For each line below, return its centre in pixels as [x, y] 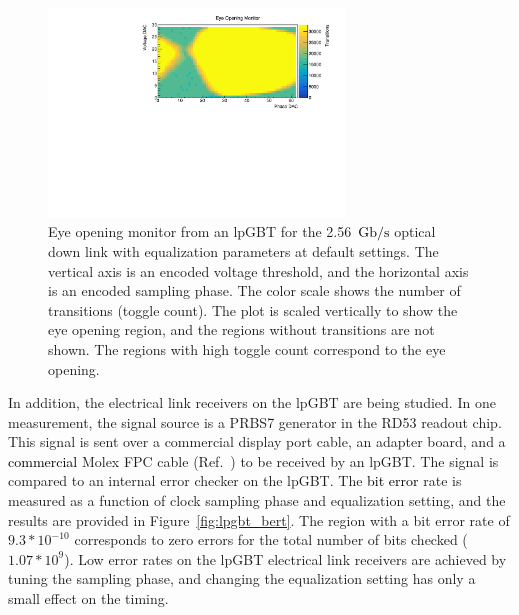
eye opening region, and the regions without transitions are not [241, 329]
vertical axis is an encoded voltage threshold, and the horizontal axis [258, 270]
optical [415, 231]
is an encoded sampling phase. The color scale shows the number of [254, 290]
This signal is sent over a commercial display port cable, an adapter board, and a [257, 441]
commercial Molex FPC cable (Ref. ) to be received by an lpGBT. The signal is [253, 460]
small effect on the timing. [88, 598]
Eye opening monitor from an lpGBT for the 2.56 [200, 231]
